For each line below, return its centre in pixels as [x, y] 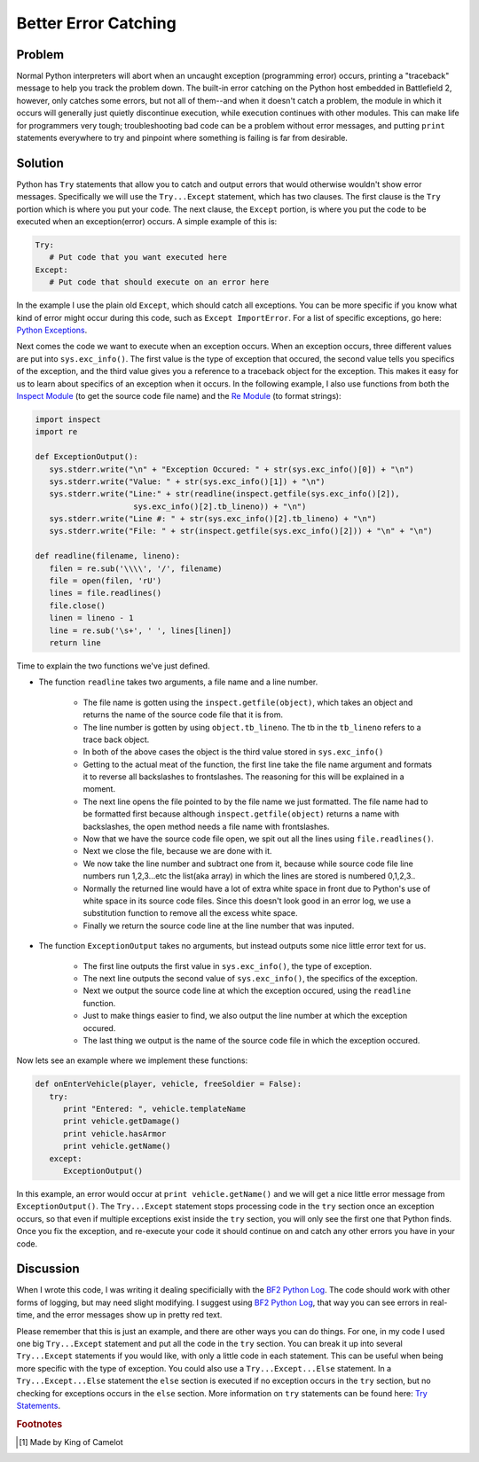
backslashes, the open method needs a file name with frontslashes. [206, 826]
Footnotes [39, 1424]
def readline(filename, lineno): [108, 556]
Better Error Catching [96, 23]
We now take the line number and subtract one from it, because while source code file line [248, 864]
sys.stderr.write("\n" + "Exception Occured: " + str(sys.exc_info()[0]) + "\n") [232, 469]
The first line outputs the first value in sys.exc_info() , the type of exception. [228, 966]
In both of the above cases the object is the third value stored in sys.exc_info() [233, 752]
